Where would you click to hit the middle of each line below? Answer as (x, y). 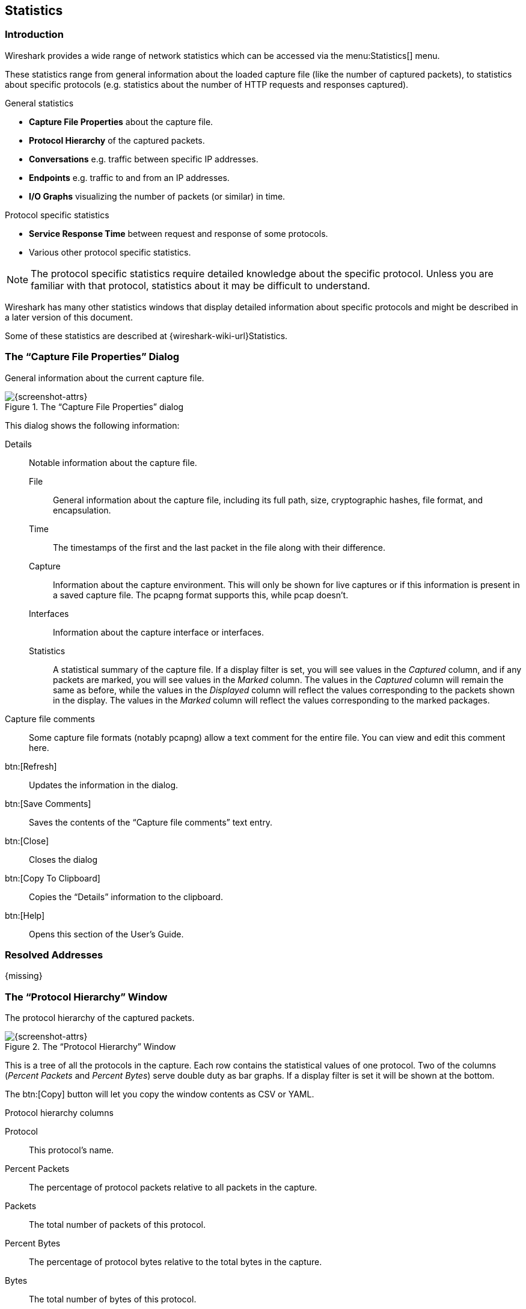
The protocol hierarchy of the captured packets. (100, 1018)
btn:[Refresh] (31, 766)
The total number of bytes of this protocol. (113, 1299)
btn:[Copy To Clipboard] (53, 878)
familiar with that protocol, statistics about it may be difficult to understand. (200, 285)
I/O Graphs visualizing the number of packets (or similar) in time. (157, 196)
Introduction (34, 35)
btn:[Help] (25, 915)
